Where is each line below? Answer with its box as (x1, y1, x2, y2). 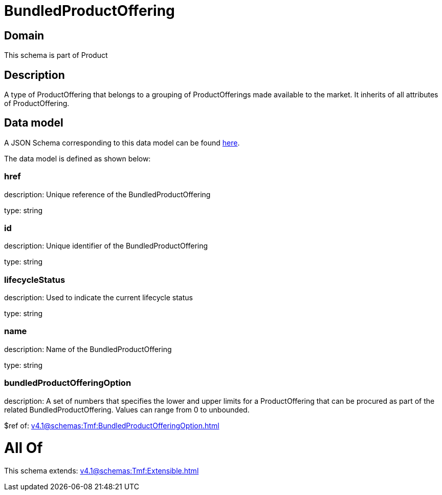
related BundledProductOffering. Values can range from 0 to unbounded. (4, 405, 250, 414)
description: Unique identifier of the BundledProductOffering (4, 241, 208, 251)
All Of (4, 439, 43, 457)
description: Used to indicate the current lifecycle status (4, 293, 193, 302)
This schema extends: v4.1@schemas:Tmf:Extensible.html (4, 466, 199, 476)
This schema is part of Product (4, 51, 108, 60)
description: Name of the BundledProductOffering (4, 344, 172, 354)
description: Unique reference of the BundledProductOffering (4, 190, 211, 199)
